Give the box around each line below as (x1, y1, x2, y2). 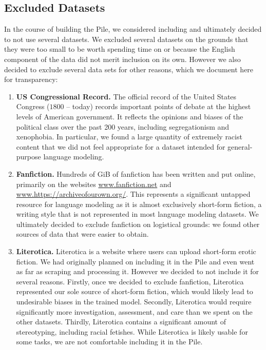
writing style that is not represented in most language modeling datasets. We (16, 209, 259, 219)
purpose (16, 151, 41, 162)
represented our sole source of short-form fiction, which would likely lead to (16, 286, 253, 297)
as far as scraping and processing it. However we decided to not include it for (16, 266, 259, 277)
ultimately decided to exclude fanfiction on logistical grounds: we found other (16, 218, 260, 229)
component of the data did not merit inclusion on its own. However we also (4, 53, 241, 64)
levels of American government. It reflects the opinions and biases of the (16, 111, 243, 121)
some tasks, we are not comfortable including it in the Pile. (16, 336, 203, 347)
